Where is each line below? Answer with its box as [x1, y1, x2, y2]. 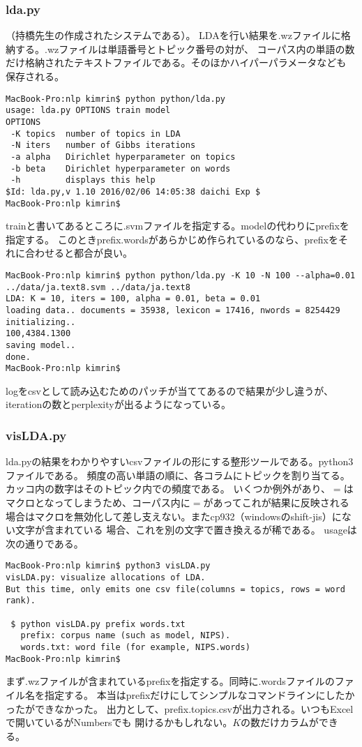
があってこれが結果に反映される [203, 495, 349, 510]
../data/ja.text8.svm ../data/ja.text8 [6, 282, 190, 292]
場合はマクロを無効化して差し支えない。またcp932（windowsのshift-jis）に [6, 508, 342, 523]
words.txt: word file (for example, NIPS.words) [20, 642, 250, 652]
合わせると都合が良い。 [24, 246, 133, 260]
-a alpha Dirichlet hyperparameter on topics [10, 151, 236, 162]
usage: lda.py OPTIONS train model [6, 105, 171, 116]
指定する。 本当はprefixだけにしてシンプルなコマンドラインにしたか [44, 687, 355, 702]
